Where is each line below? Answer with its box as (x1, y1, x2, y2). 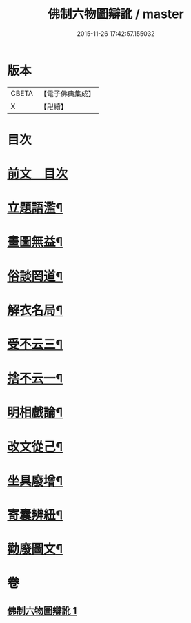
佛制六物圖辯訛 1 (7, 604, 77, 617)
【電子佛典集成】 (39, 89, 95, 99)
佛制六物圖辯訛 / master (48, 6, 184, 22)
